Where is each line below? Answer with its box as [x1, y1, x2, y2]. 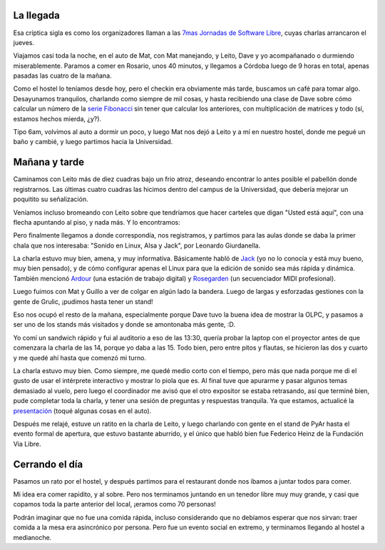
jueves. [13, 38, 35, 46]
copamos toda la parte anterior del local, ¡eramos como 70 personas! [13, 500, 217, 509]
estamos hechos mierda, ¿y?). [13, 114, 102, 123]
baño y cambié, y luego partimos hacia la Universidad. [13, 138, 173, 146]
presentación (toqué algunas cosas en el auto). [13, 407, 152, 415]
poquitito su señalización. [13, 195, 88, 203]
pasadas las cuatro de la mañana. [13, 71, 112, 80]
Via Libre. [13, 439, 41, 448]
